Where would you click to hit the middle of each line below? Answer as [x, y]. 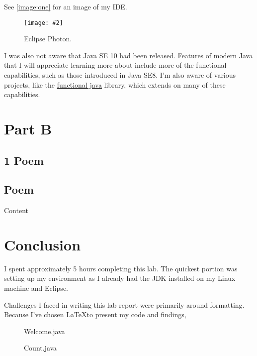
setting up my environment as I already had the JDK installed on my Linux [120, 278]
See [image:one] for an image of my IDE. [66, 6]
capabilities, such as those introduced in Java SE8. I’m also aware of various [120, 75]
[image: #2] [43, 23]
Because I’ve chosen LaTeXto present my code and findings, [95, 314]
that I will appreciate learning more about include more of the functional [115, 65]
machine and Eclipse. [36, 288]
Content [16, 210]
